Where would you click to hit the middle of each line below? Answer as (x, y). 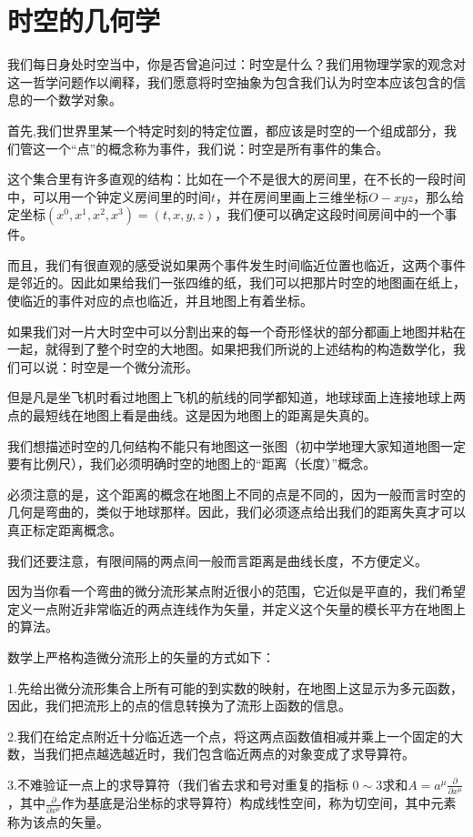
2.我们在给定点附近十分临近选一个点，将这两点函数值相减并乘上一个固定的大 (235, 736)
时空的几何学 (84, 20)
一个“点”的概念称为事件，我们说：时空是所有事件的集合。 (217, 148)
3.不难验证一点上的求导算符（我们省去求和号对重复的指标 (178, 784)
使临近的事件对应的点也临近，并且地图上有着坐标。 (160, 301)
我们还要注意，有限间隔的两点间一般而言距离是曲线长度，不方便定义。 (217, 560)
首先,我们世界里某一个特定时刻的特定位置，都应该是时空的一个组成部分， (226, 130)
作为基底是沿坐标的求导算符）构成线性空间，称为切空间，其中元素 (259, 803)
